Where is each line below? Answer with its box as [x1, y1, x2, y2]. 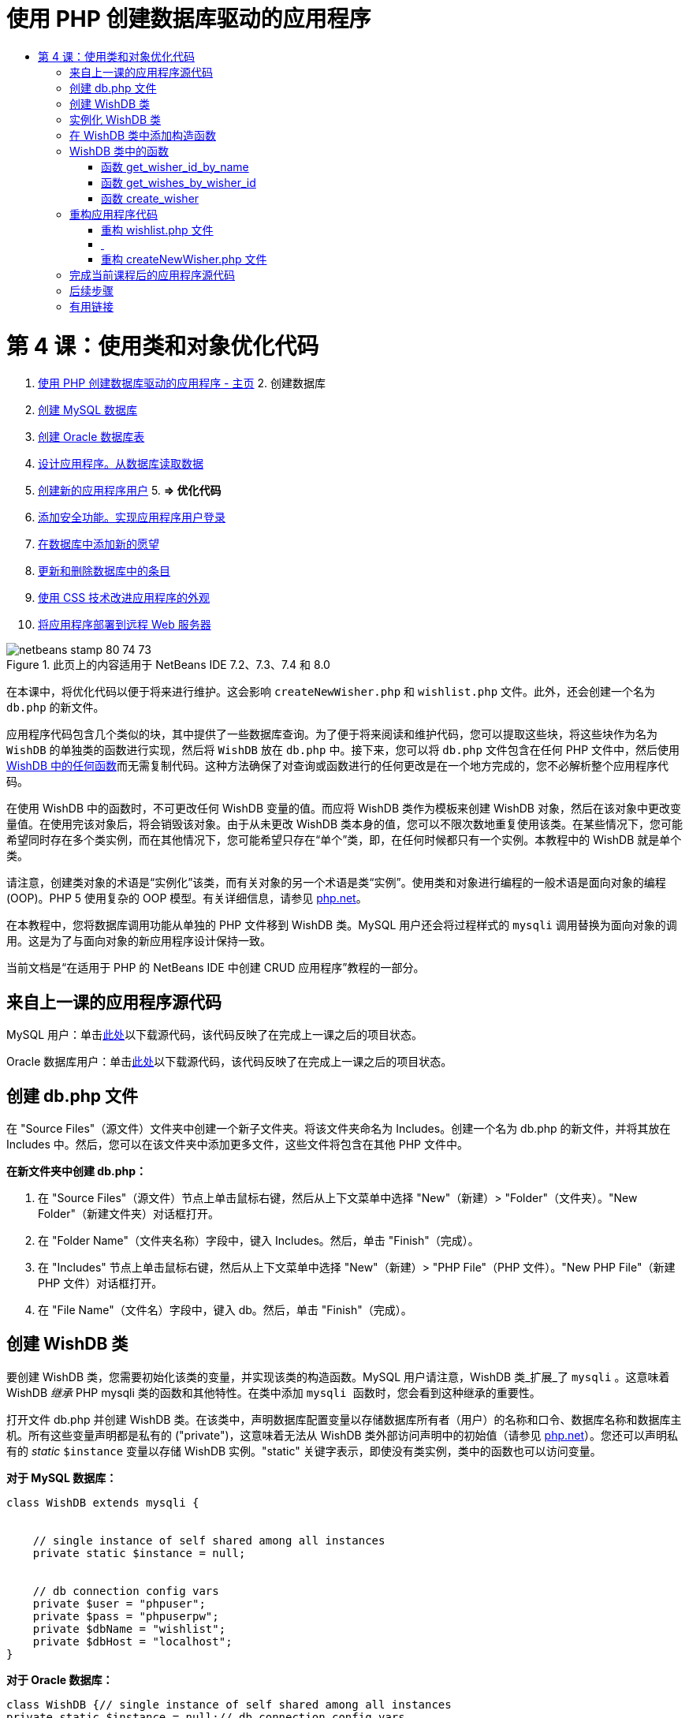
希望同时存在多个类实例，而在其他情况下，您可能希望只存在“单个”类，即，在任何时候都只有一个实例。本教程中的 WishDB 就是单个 [6, 833, 682, 847]
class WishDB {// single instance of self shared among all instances [6, 1697, 452, 1711]
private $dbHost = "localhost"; [32, 1634, 233, 1648]
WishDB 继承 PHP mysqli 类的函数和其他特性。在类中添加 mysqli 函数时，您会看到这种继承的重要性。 [6, 1385, 541, 1399]
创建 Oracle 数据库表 [38, 430, 145, 444]
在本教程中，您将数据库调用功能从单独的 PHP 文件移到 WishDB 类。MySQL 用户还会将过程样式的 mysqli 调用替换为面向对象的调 [6, 918, 677, 932]
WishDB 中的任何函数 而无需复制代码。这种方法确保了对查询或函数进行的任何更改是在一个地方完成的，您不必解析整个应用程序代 [6, 759, 669, 773]
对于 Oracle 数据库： [6, 1672, 114, 1686]
